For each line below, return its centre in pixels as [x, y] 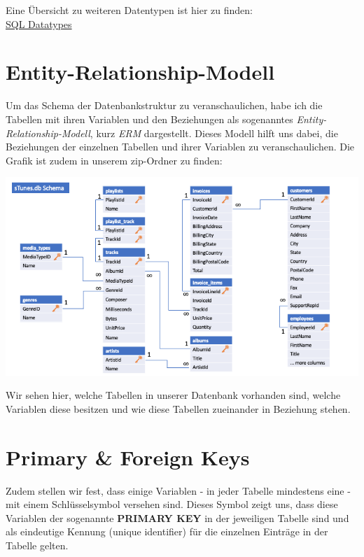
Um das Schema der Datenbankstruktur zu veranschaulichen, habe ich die [164, 105]
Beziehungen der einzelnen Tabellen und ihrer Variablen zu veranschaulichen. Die [180, 147]
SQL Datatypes [39, 23]
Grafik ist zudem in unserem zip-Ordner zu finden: [114, 160]
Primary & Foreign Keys [128, 457]
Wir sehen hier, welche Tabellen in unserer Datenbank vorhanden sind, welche [173, 395]
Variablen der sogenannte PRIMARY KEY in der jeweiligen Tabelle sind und [177, 517]
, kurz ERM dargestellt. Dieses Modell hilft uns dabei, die [214, 133]
